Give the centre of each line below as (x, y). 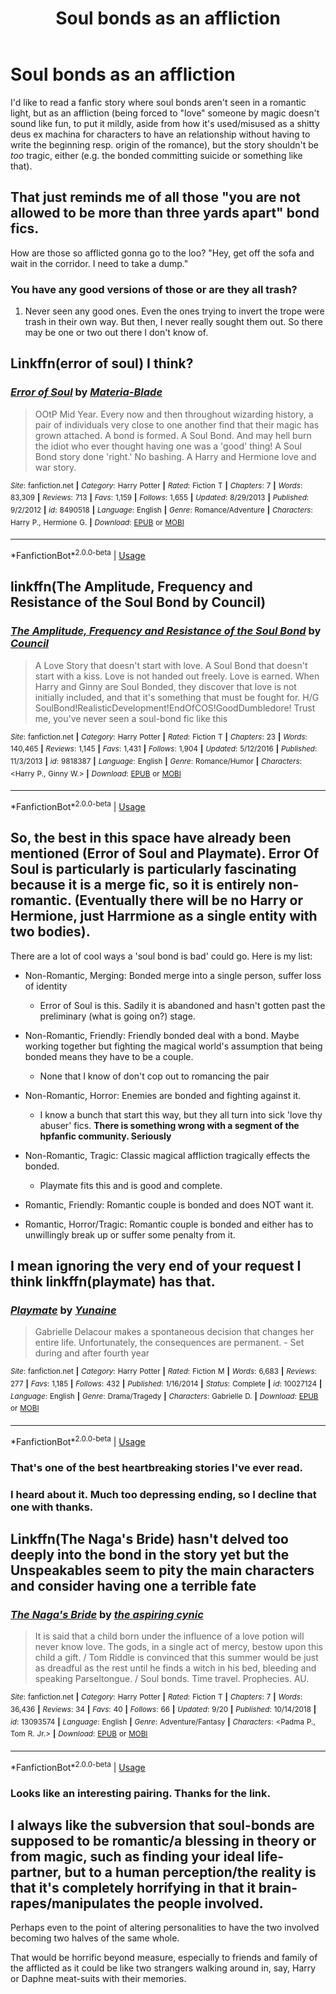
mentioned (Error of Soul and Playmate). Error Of (165, 853)
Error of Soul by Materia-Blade (86, 392)
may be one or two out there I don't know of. (116, 333)
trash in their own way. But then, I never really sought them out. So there (173, 322)
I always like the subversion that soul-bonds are (162, 1825)
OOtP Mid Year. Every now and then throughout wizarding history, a (174, 414)
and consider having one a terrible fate (133, 1586)
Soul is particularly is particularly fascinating (153, 869)
